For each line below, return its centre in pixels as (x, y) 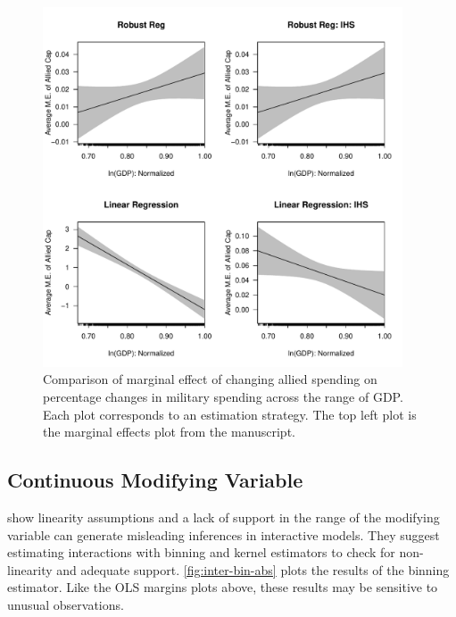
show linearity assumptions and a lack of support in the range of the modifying (224, 517)
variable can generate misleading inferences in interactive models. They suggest (224, 534)
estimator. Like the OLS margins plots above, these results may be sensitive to (223, 587)
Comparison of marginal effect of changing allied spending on (210, 379)
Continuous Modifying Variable (155, 480)
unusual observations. (66, 604)
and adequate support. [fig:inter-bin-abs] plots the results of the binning (253, 569)
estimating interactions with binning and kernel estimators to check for (201, 552)
